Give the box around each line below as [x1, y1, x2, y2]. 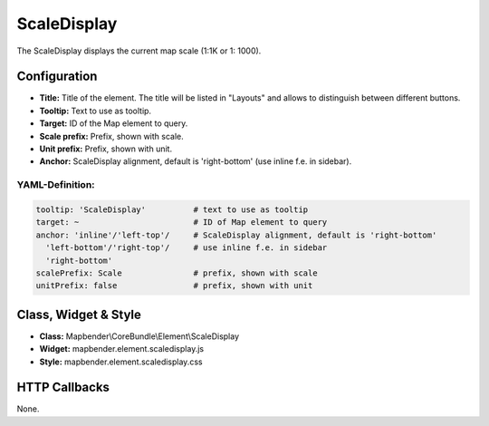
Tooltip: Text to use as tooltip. [39, 105, 152, 116]
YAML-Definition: [16, 179, 95, 191]
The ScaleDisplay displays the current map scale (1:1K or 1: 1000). [16, 45, 262, 56]
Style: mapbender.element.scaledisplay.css [39, 356, 203, 367]
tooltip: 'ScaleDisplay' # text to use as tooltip [35, 204, 309, 215]
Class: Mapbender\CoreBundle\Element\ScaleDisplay [39, 331, 240, 342]
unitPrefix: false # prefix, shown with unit [35, 281, 313, 291]
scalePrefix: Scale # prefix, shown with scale [35, 267, 318, 278]
